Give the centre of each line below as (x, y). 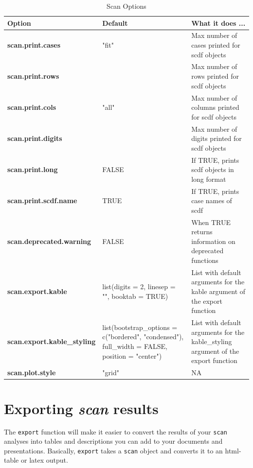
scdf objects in (213, 169)
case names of (212, 200)
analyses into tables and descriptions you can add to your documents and (113, 441)
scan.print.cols (32, 107)
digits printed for (217, 138)
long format (209, 179)
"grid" (111, 373)
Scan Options (126, 6)
